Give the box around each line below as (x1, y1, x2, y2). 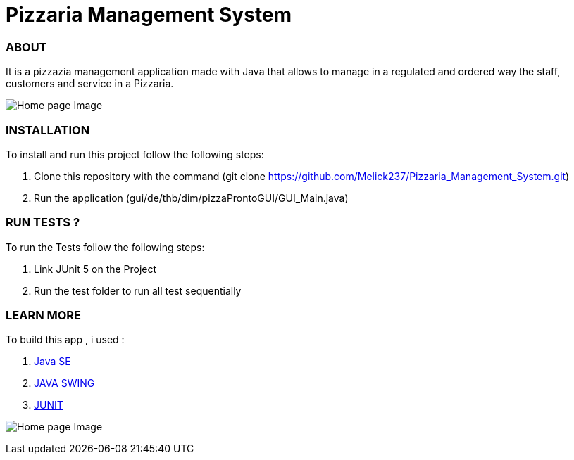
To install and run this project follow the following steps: (6, 148, 264, 160)
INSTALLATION (6, 122, 90, 137)
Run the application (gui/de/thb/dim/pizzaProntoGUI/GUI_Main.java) (34, 191, 349, 204)
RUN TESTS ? (6, 215, 80, 230)
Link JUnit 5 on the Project (34, 262, 157, 275)
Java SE (34, 355, 71, 368)
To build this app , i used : (6, 333, 125, 346)
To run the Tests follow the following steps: (6, 241, 205, 253)
